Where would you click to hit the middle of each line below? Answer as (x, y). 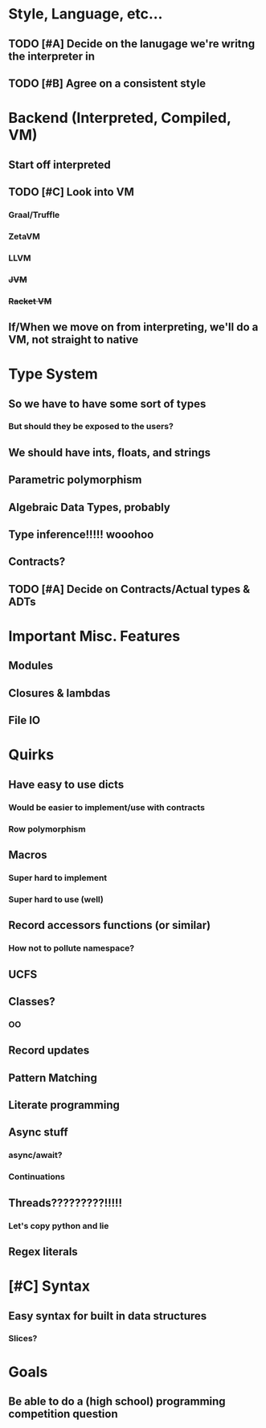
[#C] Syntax (49, 1286)
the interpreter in (51, 56)
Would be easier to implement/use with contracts (106, 807)
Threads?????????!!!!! (65, 1203)
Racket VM (30, 301)
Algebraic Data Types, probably (89, 507)
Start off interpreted (59, 164)
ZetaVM (24, 236)
